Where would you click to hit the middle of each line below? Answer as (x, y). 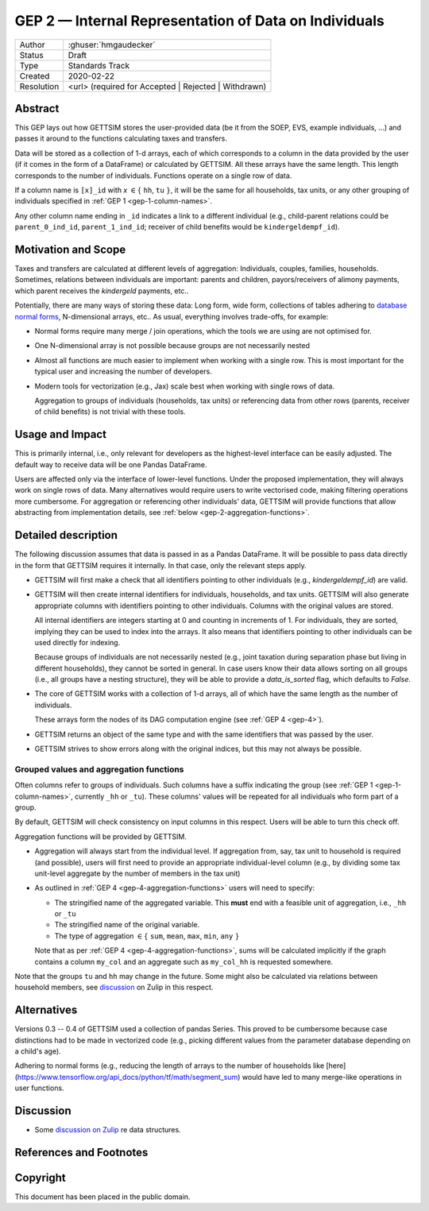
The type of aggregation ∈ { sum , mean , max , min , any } (147, 936)
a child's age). (38, 1051)
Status (31, 55)
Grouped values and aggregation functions (99, 769)
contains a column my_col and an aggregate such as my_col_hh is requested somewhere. (184, 961)
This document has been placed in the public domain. (102, 1197)
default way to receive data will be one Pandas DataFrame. (111, 464)
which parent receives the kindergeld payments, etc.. (102, 291)
